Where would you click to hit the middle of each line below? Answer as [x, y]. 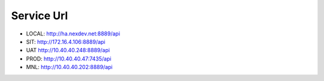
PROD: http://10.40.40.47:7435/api [69, 58]
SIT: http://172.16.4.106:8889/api [66, 41]
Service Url [40, 16]
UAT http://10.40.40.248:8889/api [68, 50]
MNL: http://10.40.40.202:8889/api [70, 67]
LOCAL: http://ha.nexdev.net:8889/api [73, 34]
